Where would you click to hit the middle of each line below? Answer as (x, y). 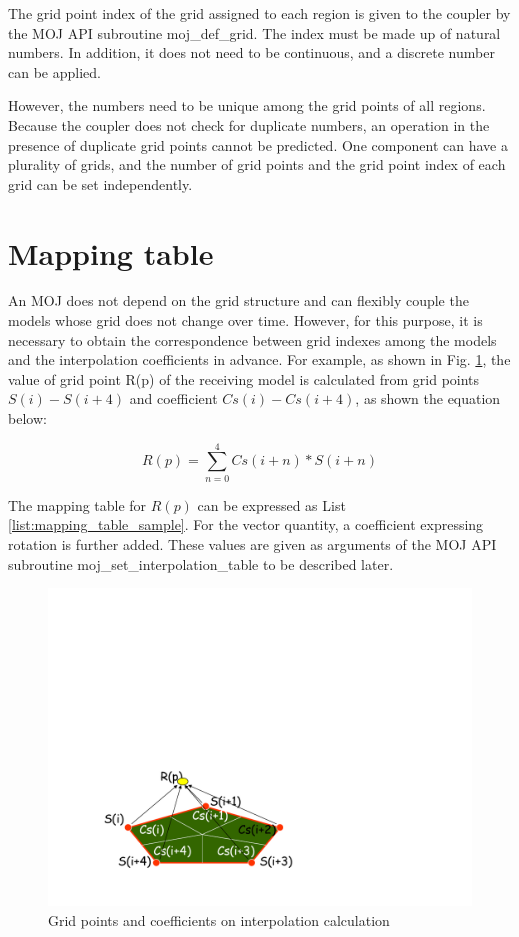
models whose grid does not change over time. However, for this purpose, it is (245, 320)
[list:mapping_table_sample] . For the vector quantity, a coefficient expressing (246, 524)
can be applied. (54, 71)
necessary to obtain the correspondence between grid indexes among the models (252, 339)
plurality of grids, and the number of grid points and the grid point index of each (257, 164)
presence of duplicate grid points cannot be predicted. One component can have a (258, 144)
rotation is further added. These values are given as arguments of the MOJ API (252, 543)
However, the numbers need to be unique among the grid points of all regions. (247, 105)
